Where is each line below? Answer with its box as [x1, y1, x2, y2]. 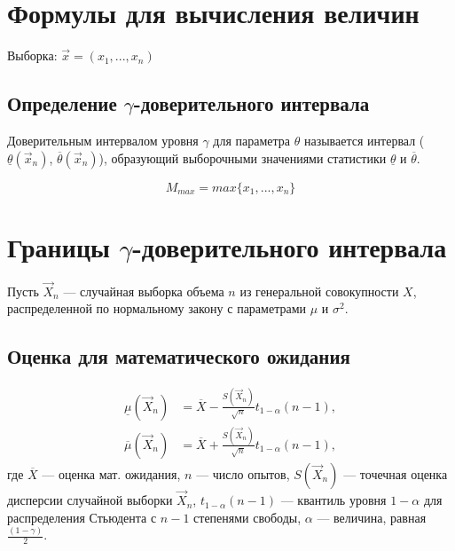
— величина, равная [317, 508, 427, 526]
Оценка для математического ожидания [7, 342, 350, 370]
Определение [7, 90, 117, 117]
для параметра [213, 130, 291, 149]
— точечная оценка [343, 464, 448, 483]
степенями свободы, [193, 508, 302, 526]
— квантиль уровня [280, 491, 387, 509]
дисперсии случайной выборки [7, 491, 173, 509]
